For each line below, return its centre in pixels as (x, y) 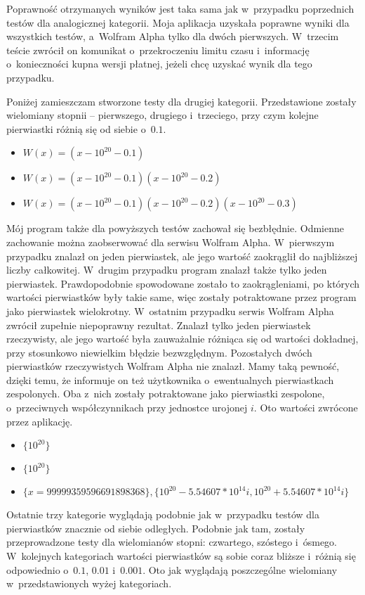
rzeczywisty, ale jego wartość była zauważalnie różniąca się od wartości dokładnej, (182, 339)
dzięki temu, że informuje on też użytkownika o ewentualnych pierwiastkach (170, 379)
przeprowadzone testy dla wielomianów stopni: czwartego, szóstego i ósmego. (172, 542)
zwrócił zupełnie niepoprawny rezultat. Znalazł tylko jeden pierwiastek (159, 325)
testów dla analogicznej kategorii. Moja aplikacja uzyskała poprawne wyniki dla (178, 22)
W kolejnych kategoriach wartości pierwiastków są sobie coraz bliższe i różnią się (181, 556)
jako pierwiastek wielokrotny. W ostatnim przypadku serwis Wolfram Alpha (170, 311)
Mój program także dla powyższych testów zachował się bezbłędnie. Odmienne (175, 228)
